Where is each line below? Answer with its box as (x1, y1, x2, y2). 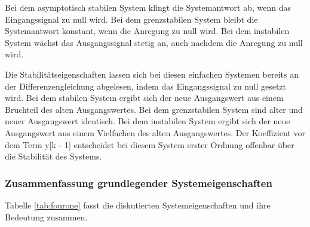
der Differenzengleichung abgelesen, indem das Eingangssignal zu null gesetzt (5, 79, 287, 92)
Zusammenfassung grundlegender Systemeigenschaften (5, 175, 272, 190)
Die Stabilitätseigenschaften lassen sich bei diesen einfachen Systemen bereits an (5, 68, 299, 80)
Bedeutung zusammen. (5, 210, 88, 223)
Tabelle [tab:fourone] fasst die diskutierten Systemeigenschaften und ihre (5, 198, 271, 211)
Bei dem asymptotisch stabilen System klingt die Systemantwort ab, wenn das (5, 1, 291, 13)
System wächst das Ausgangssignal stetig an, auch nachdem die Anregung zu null (5, 36, 303, 48)
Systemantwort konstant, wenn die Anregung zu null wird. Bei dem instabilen (5, 24, 290, 37)
